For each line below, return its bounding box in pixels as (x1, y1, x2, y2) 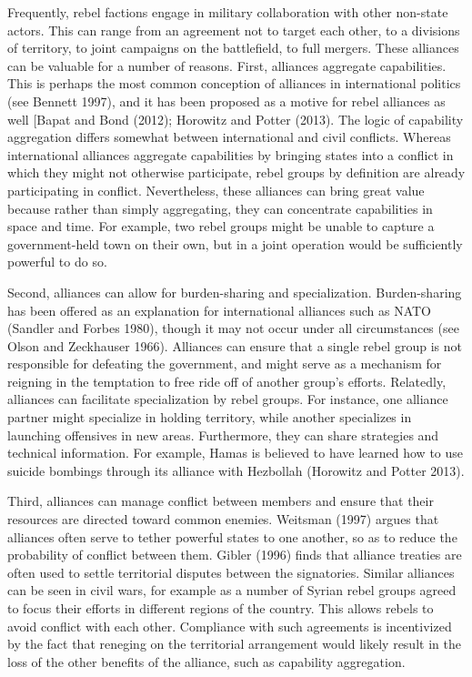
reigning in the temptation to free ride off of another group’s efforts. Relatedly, (7, 371, 447, 390)
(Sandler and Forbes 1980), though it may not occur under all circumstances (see (7, 318, 459, 338)
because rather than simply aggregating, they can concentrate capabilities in (7, 198, 433, 217)
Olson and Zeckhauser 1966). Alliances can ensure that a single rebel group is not (7, 336, 462, 355)
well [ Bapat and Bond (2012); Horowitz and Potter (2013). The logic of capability (7, 109, 464, 128)
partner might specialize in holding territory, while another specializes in (7, 408, 412, 427)
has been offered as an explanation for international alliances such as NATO (7, 300, 432, 319)
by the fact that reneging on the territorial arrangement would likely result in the (7, 634, 461, 653)
